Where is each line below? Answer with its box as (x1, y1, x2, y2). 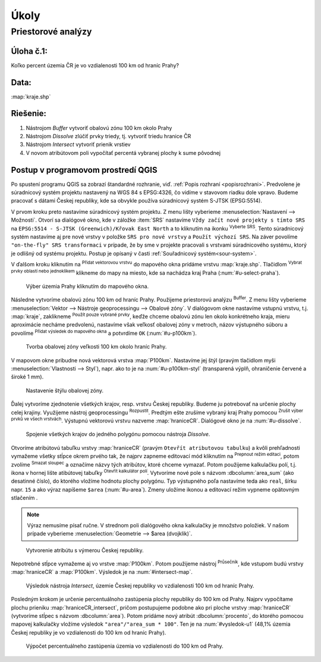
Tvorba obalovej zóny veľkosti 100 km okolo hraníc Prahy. (26, 343, 167, 350)
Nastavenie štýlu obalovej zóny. (26, 387, 104, 394)
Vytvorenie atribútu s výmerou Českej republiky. (26, 546, 144, 554)
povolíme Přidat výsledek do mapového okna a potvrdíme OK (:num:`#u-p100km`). (11, 328, 197, 337)
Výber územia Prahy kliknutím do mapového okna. (26, 282, 149, 290)
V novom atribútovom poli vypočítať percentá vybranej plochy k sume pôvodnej (26, 149, 221, 156)
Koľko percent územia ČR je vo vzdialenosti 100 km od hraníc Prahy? (11, 61, 180, 69)
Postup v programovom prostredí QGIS (11, 164, 158, 175)
